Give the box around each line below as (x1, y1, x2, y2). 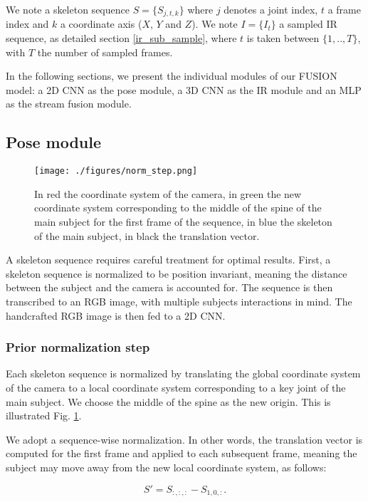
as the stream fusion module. (6, 96, 132, 111)
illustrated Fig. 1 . (6, 408, 82, 423)
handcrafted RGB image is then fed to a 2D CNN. (6, 308, 226, 323)
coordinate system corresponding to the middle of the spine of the (34, 200, 322, 215)
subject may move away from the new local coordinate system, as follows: (6, 460, 327, 474)
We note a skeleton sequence (6, 2, 130, 16)
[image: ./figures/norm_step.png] (34, 166, 198, 177)
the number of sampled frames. (37, 44, 173, 59)
